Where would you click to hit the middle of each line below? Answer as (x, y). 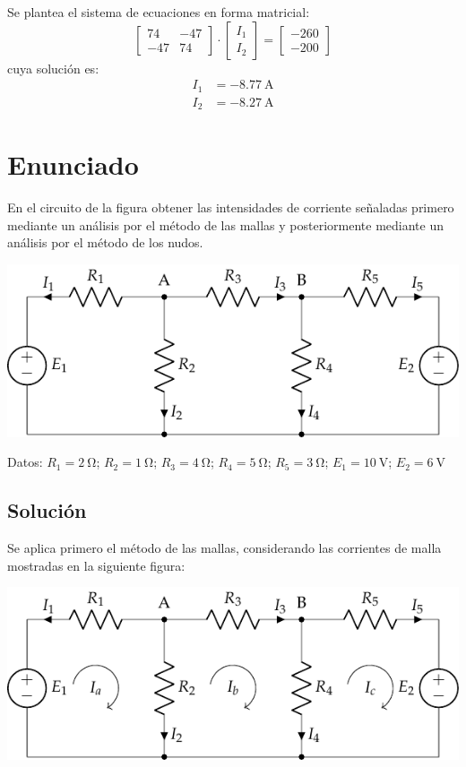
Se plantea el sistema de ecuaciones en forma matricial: (159, 12)
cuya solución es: (53, 68)
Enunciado (73, 164)
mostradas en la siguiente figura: (96, 565)
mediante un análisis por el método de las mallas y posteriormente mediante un (225, 224)
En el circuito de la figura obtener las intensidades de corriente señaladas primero (231, 207)
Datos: (25, 462)
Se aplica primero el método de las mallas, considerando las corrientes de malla (224, 548)
